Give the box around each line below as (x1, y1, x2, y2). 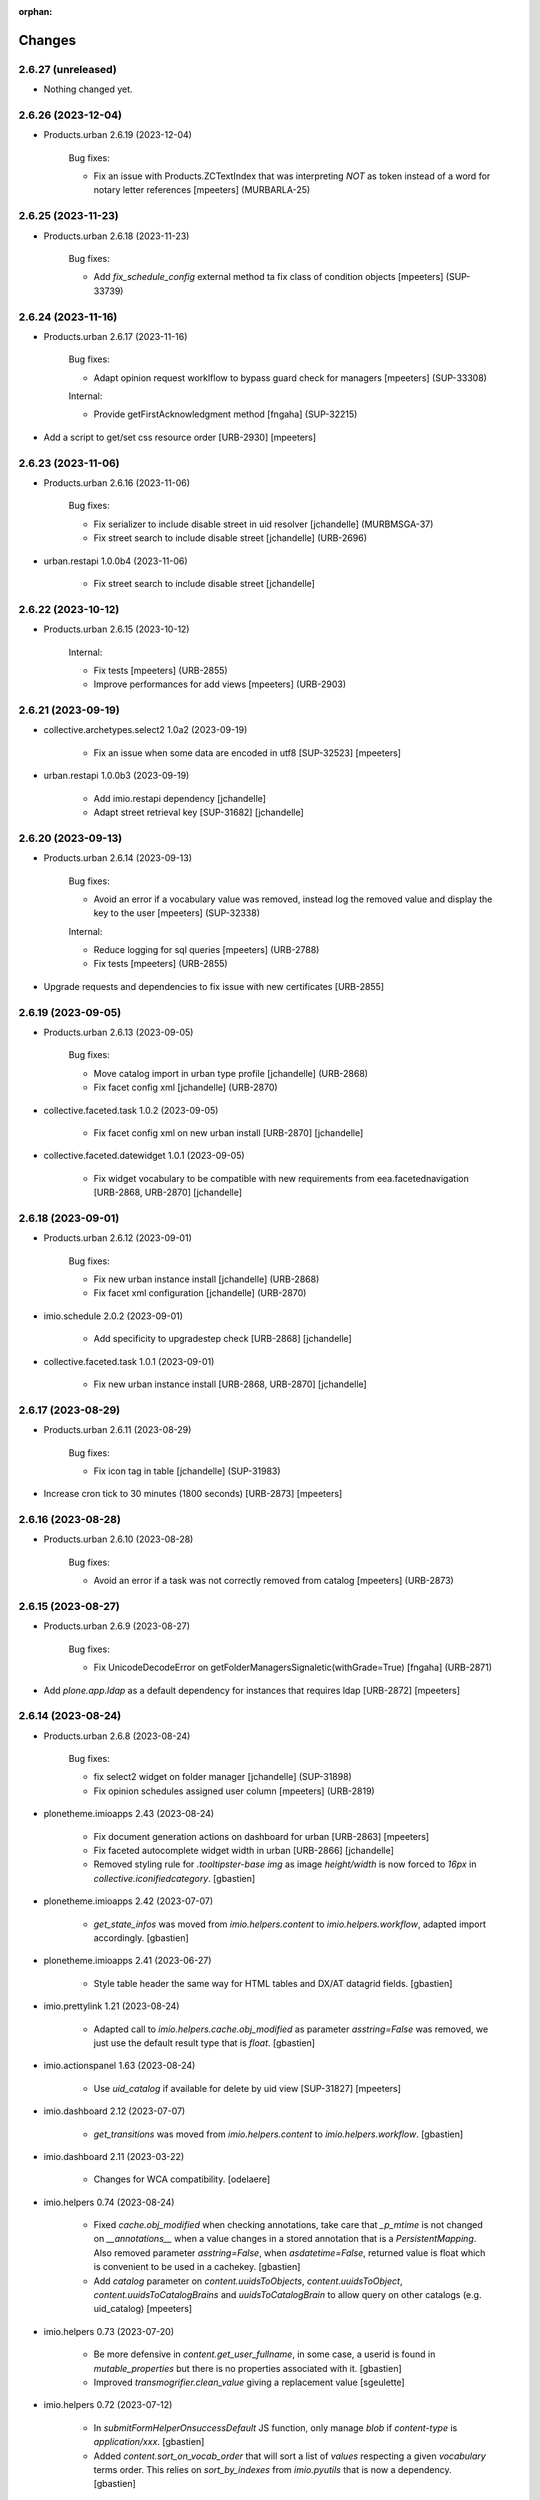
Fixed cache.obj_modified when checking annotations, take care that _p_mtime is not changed (93, 2219, 484, 2231)
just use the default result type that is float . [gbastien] (93, 2036, 315, 2049)
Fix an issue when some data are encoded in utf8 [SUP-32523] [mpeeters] (93, 746, 402, 759)
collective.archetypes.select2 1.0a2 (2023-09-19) (43, 724, 248, 736)
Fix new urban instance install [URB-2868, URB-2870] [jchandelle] (93, 1378, 367, 1390)
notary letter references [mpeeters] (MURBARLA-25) (93, 184, 311, 196)
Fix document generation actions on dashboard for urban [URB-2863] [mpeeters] (93, 1830, 430, 1842)
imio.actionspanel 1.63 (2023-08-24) (43, 2060, 196, 2072)
